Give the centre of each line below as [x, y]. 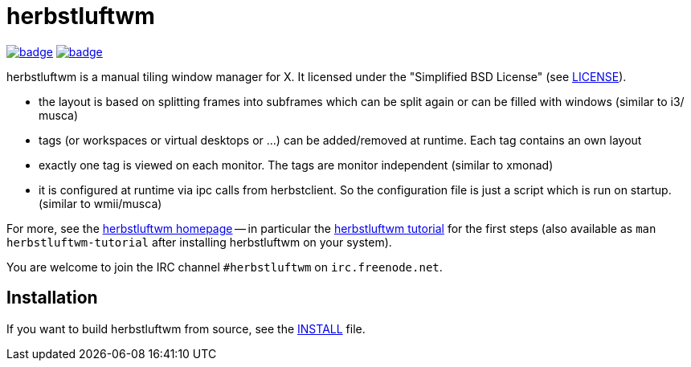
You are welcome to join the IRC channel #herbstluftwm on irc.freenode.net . [225, 267]
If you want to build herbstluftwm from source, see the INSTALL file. [186, 328]
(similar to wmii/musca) [100, 203]
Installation [52, 298]
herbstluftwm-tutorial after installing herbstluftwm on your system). [199, 242]
